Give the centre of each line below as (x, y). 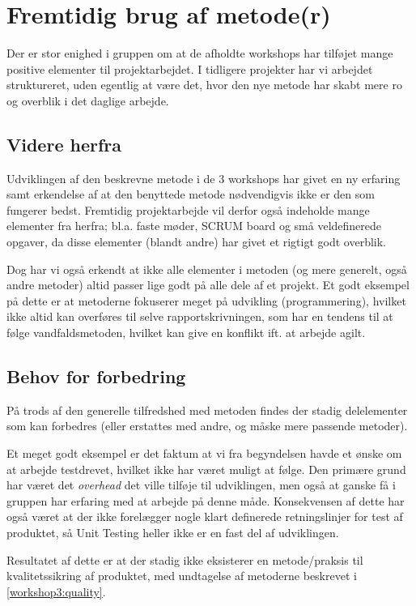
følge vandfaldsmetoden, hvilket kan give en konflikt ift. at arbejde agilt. (186, 333)
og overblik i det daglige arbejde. (88, 100)
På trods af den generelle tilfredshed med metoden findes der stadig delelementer (207, 410)
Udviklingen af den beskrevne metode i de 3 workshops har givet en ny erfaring (204, 178)
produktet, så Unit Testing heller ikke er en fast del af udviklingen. (173, 532)
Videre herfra (64, 144)
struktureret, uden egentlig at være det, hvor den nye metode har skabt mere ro (204, 85)
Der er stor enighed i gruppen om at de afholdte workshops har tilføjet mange (200, 53)
